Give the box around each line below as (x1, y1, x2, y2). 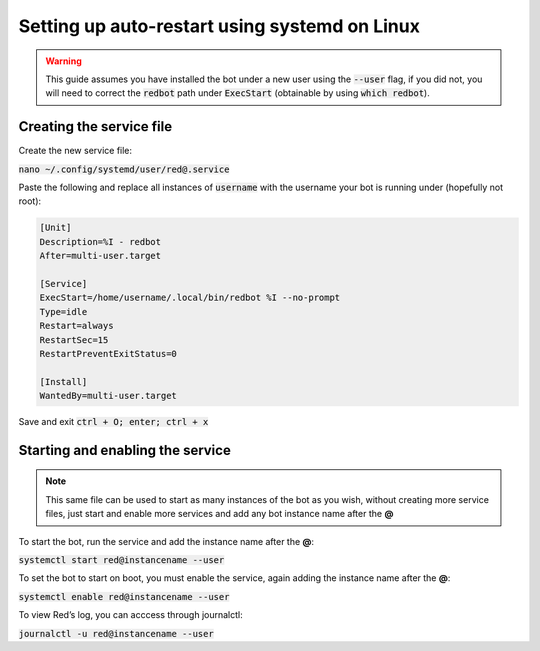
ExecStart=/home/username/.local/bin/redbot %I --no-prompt (39, 292, 341, 304)
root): (18, 195, 42, 207)
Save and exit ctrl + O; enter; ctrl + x (18, 416, 209, 428)
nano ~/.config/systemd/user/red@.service (18, 163, 230, 175)
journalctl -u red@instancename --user (18, 628, 214, 639)
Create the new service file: (18, 145, 133, 157)
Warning (45, 55, 82, 67)
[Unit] (39, 222, 72, 234)
